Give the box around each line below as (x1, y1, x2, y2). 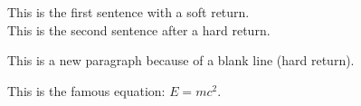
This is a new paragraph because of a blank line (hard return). (7, 51, 355, 70)
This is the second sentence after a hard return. (7, 20, 271, 39)
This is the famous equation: (7, 81, 166, 100)
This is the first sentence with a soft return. (7, 3, 250, 21)
